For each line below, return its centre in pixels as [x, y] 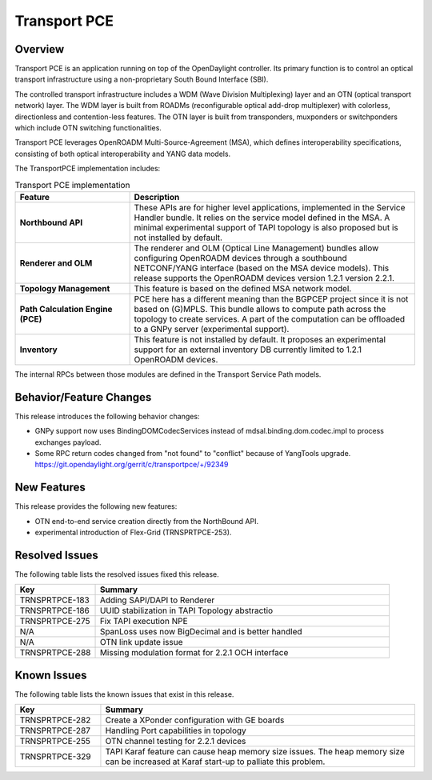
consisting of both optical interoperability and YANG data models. [123, 154]
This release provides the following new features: [96, 506]
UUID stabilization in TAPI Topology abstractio [186, 610]
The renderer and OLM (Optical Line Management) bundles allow [256, 248]
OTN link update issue [141, 642]
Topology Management [65, 288]
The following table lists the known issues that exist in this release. [124, 694]
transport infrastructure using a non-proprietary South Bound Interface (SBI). [142, 79]
